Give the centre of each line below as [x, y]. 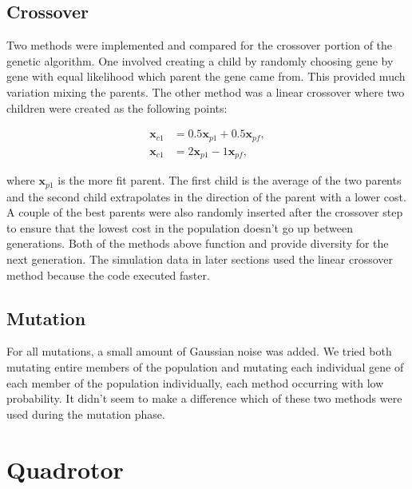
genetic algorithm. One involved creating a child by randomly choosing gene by [200, 60]
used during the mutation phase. [86, 413]
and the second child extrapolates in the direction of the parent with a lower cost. [206, 196]
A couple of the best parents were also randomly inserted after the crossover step [205, 212]
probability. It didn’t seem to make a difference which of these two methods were [204, 398]
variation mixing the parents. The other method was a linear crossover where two [206, 91]
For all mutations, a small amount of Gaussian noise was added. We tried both [199, 351]
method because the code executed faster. [108, 274]
